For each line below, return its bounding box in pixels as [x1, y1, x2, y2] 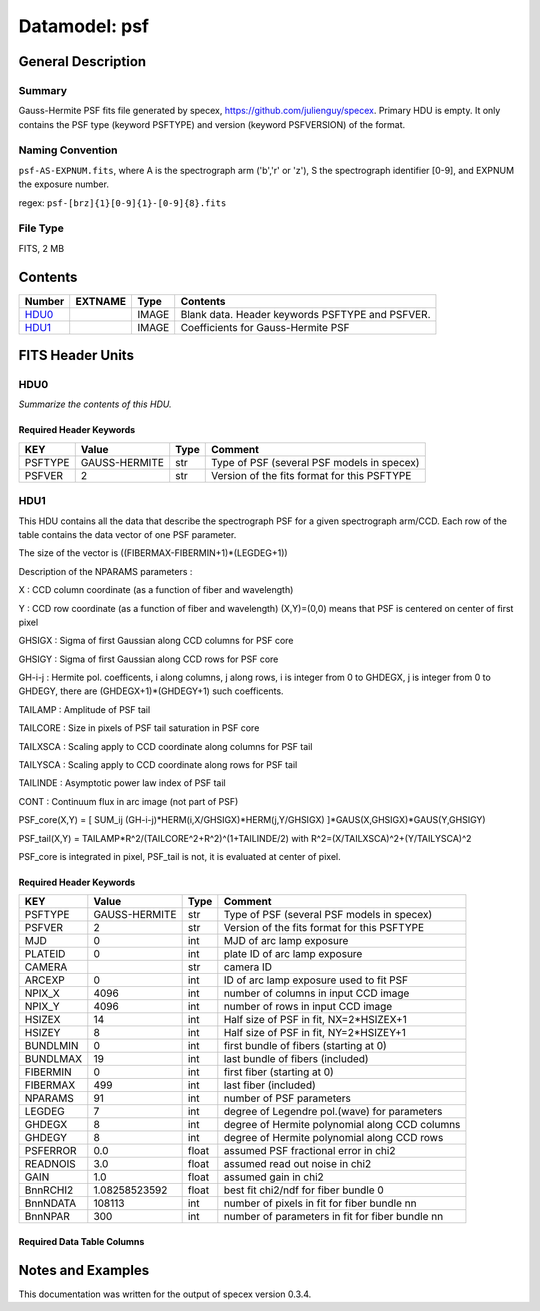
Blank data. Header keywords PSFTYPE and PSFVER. [180, 307, 431, 321]
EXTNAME [75, 294, 127, 308]
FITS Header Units [18, 347, 135, 364]
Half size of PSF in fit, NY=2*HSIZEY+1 [223, 1026, 407, 1040]
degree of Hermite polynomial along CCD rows [223, 1131, 444, 1145]
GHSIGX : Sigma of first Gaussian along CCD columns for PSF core [18, 635, 294, 647]
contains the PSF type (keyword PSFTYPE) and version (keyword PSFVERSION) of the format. [18, 118, 406, 130]
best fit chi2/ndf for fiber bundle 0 [223, 1183, 384, 1197]
